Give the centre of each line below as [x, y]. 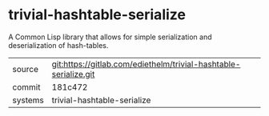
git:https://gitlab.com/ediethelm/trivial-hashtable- [146, 64]
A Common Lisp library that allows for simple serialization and [110, 37]
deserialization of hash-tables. [58, 45]
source [25, 69]
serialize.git [73, 74]
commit [26, 87]
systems [28, 100]
